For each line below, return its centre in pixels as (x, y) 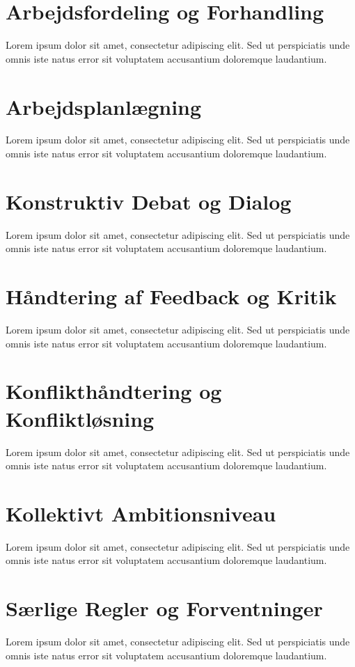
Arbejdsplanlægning (104, 106)
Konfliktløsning (80, 418)
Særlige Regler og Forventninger (164, 608)
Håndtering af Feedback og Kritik (171, 296)
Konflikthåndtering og (114, 391)
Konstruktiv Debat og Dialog (149, 201)
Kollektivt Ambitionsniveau (141, 513)
